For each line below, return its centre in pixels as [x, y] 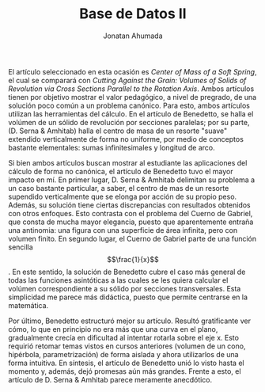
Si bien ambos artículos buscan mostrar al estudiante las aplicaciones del [128, 162]
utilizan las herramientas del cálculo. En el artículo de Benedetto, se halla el [131, 114]
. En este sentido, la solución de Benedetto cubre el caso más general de [127, 272]
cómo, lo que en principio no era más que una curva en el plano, [113, 329]
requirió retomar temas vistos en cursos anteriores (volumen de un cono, [127, 346]
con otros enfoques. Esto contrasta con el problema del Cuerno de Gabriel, [131, 213]
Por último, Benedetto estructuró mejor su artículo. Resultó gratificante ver [130, 321]
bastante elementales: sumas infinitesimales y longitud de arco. [112, 147]
